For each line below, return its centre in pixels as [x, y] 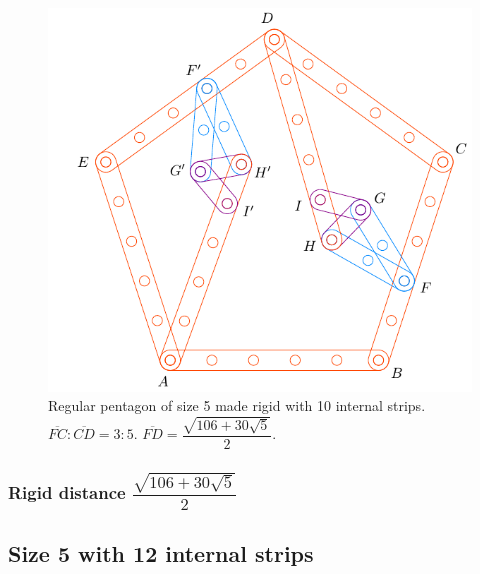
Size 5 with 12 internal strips [161, 553]
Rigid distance [67, 491]
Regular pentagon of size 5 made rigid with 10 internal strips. [237, 405]
